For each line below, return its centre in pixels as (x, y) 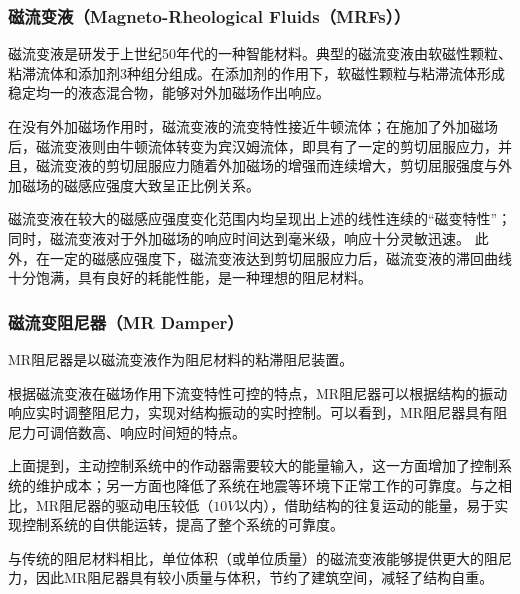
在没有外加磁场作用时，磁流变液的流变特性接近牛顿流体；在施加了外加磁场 (253, 126)
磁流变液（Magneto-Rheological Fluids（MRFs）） (209, 15)
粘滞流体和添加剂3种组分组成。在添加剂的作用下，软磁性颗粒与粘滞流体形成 (256, 72)
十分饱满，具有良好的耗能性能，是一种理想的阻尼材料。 (190, 277)
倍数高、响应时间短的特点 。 (154, 431)
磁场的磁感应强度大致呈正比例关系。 (140, 184)
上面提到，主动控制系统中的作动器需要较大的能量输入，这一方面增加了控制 (253, 465)
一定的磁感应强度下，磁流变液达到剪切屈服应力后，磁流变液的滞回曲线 (280, 257)
